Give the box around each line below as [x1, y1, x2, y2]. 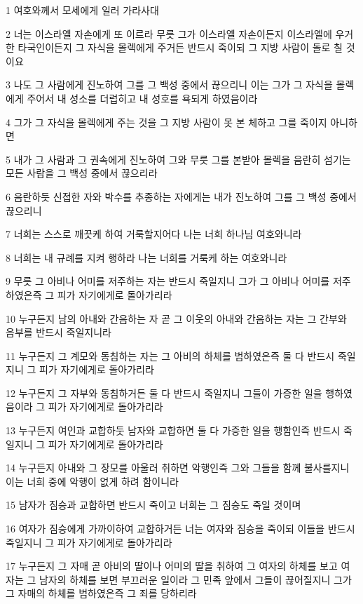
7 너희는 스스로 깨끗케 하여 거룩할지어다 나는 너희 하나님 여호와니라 [6, 227, 302, 241]
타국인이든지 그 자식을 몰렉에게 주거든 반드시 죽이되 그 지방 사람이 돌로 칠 [18, 40, 343, 55]
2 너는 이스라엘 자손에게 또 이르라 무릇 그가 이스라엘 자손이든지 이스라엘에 [6, 26, 332, 41]
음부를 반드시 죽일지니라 [6, 325, 112, 340]
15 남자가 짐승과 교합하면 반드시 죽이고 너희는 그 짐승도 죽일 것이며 [6, 497, 301, 512]
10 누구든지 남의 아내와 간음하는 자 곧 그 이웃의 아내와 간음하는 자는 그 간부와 [6, 311, 347, 326]
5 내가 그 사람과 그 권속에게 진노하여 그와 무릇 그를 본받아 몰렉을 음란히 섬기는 [6, 152, 351, 166]
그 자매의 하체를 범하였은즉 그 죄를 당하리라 [6, 586, 197, 600]
